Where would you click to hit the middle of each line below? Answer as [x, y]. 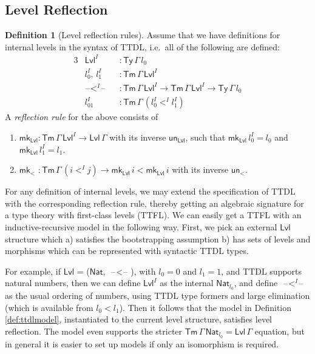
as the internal [187, 283]
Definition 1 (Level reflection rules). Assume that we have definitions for [143, 35]
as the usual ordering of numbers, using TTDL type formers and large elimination [157, 296]
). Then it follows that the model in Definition [205, 307]
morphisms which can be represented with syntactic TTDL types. [127, 251]
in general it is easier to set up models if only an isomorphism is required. [142, 343]
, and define [256, 283]
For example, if [33, 271]
